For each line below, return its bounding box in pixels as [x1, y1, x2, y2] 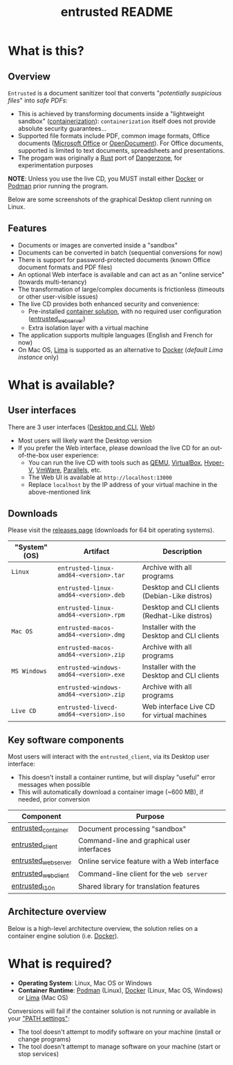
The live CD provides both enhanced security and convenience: [17, 299, 200, 308]
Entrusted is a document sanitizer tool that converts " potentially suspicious [8, 89, 222, 97]
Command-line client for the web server [77, 869, 208, 879]
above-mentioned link [28, 488, 91, 496]
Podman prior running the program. [8, 182, 109, 190]
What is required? [8, 956, 113, 972]
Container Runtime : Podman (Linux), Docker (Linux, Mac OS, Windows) [17, 986, 223, 994]
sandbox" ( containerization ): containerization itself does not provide [17, 117, 216, 125]
